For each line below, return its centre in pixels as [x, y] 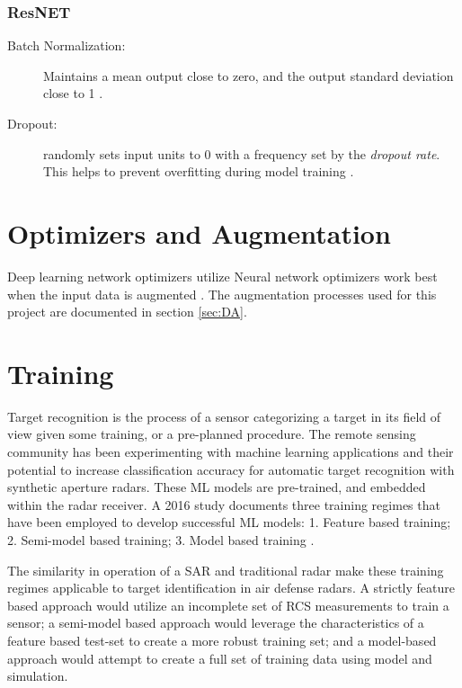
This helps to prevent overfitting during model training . [199, 171]
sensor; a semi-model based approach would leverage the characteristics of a [216, 623]
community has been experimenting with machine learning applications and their [231, 451]
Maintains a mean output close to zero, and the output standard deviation [249, 75]
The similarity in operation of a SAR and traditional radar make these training [226, 570]
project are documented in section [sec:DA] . [127, 312]
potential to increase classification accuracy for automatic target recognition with [231, 469]
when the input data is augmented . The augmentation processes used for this [222, 294]
